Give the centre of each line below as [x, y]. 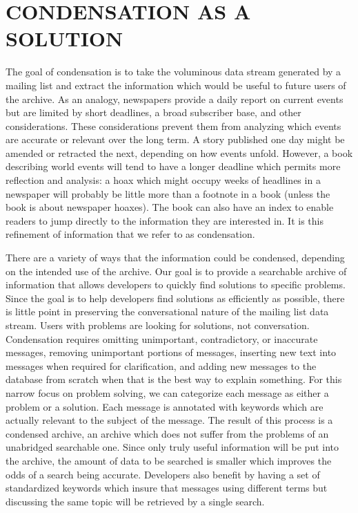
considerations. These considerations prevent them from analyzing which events [173, 125]
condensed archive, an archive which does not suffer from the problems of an [167, 433]
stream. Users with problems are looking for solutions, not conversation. [158, 325]
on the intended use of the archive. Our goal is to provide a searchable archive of [176, 271]
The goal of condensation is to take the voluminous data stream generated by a [173, 72]
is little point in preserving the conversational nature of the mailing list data [167, 311]
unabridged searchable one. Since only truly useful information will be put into [172, 447]
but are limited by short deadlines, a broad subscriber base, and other [153, 112]
